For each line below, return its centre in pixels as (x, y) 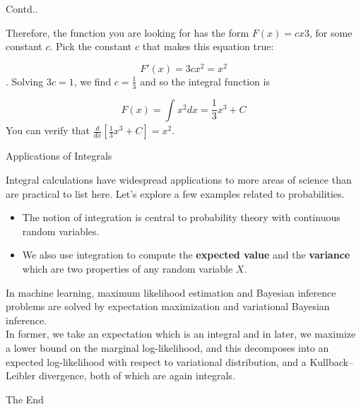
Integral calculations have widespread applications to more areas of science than (179, 180)
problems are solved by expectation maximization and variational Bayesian (168, 306)
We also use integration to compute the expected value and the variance (186, 255)
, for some (331, 32)
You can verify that (48, 130)
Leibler (21, 375)
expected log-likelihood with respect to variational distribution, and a (156, 361)
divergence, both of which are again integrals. (137, 375)
